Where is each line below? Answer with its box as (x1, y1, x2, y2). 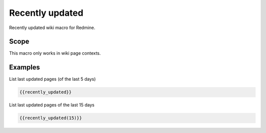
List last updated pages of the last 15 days (9, 102, 95, 108)
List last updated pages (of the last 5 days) (9, 76, 96, 82)
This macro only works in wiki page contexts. (9, 50, 101, 56)
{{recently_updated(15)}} (19, 115, 82, 121)
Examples (9, 63, 40, 71)
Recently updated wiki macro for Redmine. (9, 25, 96, 31)
